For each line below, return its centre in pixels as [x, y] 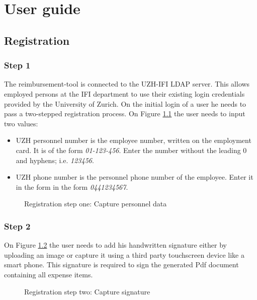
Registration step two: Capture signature [87, 291]
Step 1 [17, 65]
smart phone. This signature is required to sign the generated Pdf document [121, 265]
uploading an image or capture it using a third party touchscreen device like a [124, 254]
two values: [21, 123]
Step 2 [17, 226]
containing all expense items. [49, 274]
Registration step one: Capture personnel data [96, 204]
